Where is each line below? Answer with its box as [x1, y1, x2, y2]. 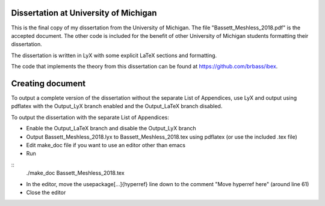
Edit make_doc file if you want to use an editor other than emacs [26, 141, 186, 148]
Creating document [11, 78, 86, 88]
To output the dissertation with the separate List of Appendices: [11, 114, 170, 121]
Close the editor [26, 189, 66, 196]
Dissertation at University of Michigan [11, 8, 157, 18]
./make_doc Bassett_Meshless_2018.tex [26, 169, 125, 177]
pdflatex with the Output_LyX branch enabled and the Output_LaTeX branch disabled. [11, 103, 223, 110]
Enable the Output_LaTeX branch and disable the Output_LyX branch [26, 125, 196, 132]
